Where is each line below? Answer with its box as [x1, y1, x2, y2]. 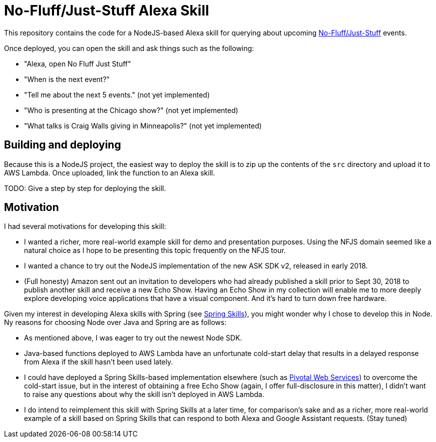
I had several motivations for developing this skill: [4, 222, 166, 231]
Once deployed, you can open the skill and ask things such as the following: [4, 43, 254, 52]
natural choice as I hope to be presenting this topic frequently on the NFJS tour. [24, 246, 286, 255]
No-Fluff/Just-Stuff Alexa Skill [4, 2, 209, 19]
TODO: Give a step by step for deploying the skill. [4, 183, 166, 192]
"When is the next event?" [24, 74, 110, 83]
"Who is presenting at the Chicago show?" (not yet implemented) [24, 105, 238, 114]
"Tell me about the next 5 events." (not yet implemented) [24, 90, 210, 99]
